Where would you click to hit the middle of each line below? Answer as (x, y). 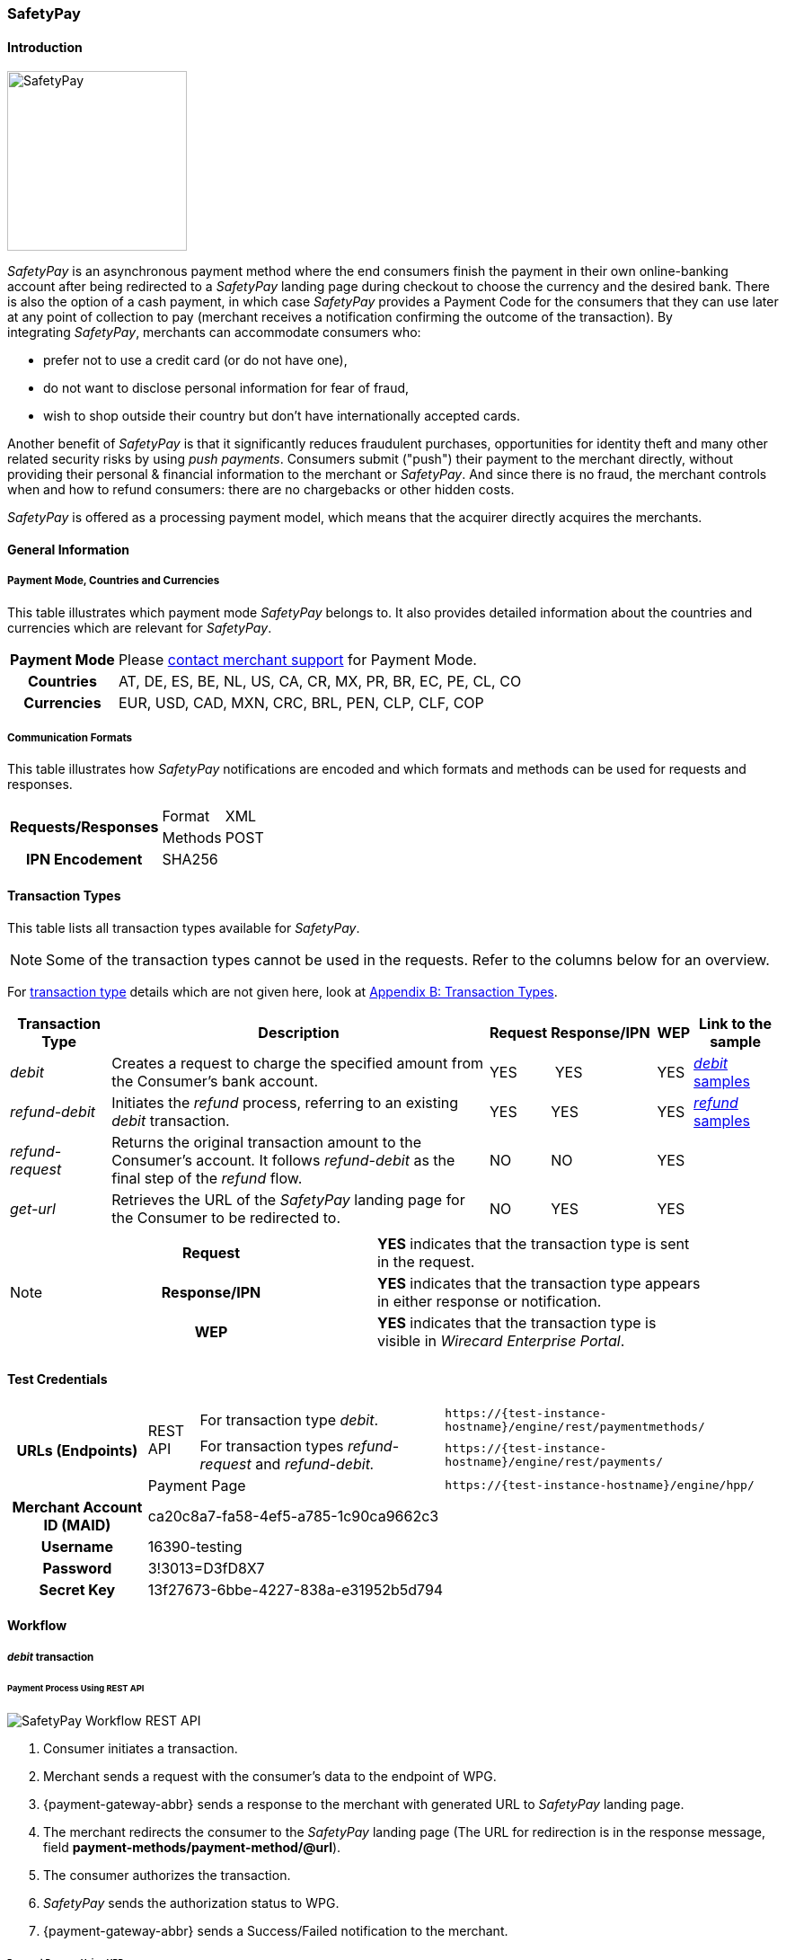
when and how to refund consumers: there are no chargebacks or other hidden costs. (261, 490)
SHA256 (190, 860)
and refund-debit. (315, 1463)
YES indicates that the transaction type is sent (533, 1243)
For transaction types (272, 1446)
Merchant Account (77, 1507)
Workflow (37, 1626)
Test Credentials (57, 1379)
